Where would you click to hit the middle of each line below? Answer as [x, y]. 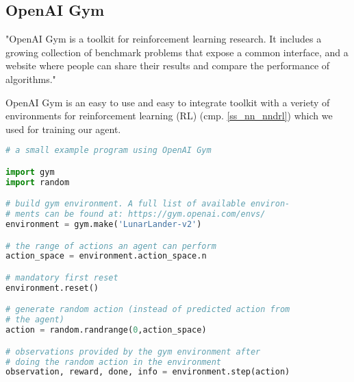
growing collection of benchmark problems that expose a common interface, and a [177, 52]
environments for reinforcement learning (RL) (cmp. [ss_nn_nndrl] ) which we [169, 116]
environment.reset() [52, 288]
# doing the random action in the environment [113, 362]
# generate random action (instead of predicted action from [148, 310]
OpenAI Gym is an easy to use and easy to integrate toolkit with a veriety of [168, 102]
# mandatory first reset [62, 277]
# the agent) [35, 320]
